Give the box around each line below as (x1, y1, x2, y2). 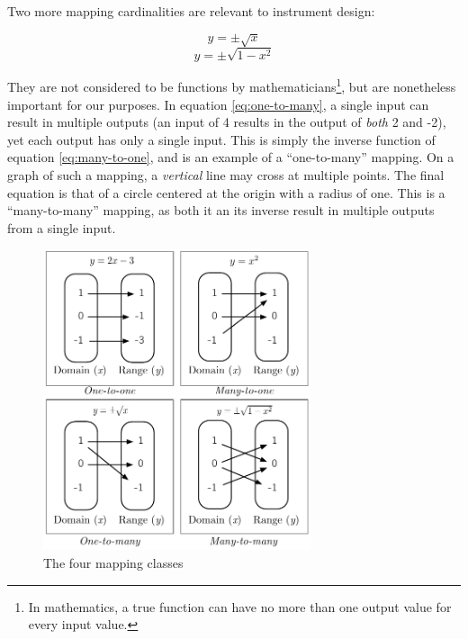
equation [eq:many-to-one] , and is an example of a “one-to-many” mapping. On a (7, 148, 454, 166)
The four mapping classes (43, 553, 184, 572)
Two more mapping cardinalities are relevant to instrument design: (7, 2, 375, 20)
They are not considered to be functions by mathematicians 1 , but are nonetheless (7, 75, 456, 95)
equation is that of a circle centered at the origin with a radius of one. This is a (7, 183, 445, 202)
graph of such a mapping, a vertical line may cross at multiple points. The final (7, 165, 445, 184)
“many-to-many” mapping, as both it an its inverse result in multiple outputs (7, 201, 435, 220)
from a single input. (7, 218, 116, 237)
